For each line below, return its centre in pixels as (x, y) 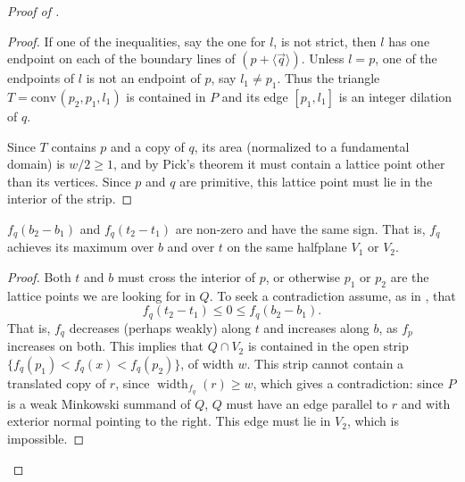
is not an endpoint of (143, 78)
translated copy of (57, 382)
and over (191, 247)
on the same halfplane (287, 247)
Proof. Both (39, 277)
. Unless (323, 58)
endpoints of (41, 78)
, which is (373, 421)
